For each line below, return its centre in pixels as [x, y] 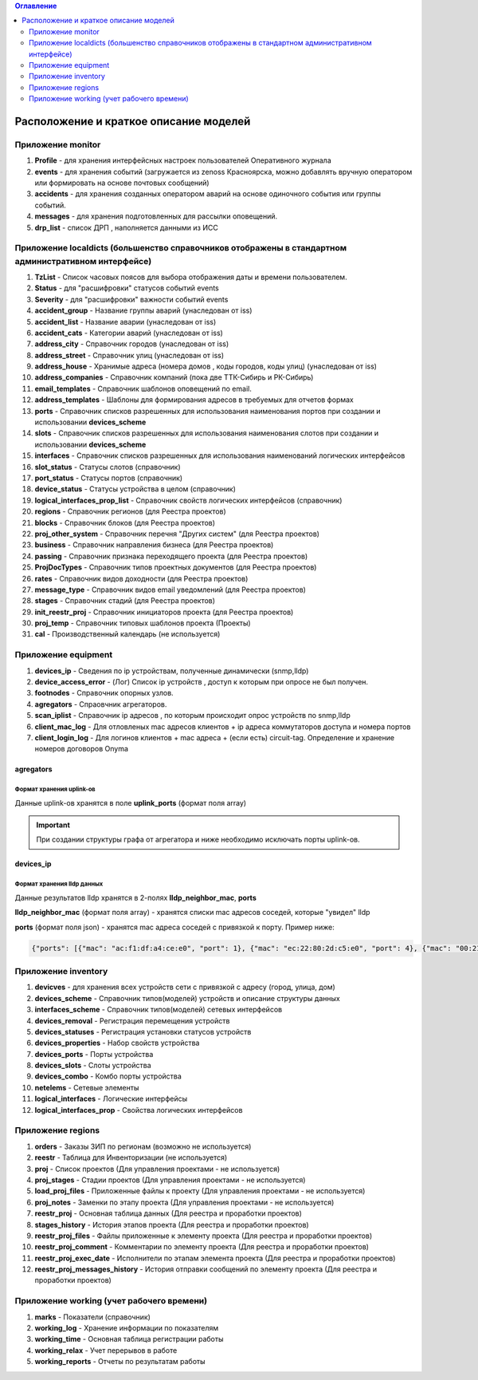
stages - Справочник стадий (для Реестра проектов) [125, 601]
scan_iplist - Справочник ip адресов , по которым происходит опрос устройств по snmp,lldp [192, 716]
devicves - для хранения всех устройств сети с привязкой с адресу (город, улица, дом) [185, 987]
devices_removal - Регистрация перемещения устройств [132, 1020]
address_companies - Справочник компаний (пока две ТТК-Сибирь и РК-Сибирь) [174, 377]
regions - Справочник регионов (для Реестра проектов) [130, 511]
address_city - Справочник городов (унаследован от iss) [132, 344]
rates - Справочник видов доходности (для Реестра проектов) [141, 578]
